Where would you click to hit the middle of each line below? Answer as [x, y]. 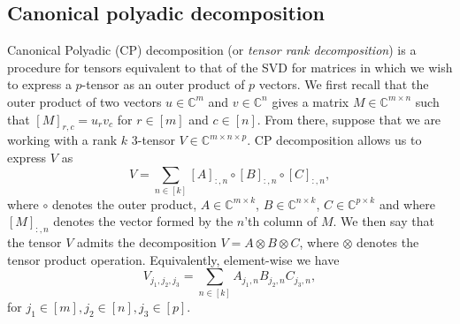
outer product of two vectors [84, 101]
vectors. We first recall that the [344, 84]
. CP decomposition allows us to [334, 140]
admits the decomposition [147, 242]
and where [407, 203]
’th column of [281, 221]
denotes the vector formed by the [143, 221]
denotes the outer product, [124, 203]
